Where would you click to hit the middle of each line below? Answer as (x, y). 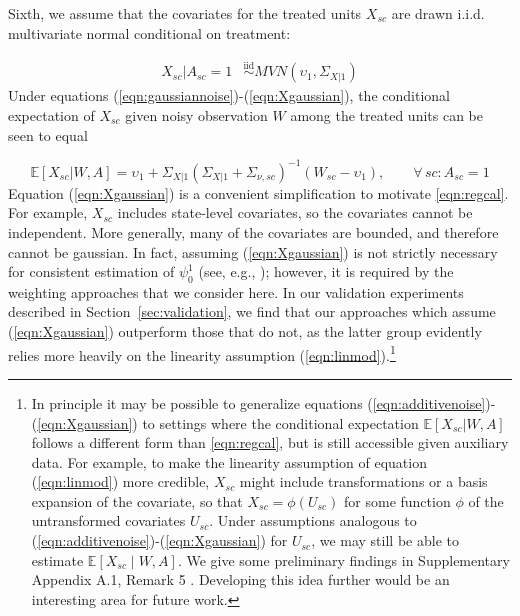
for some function (397, 500)
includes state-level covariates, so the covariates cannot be (295, 212)
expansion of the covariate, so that (137, 500)
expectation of (51, 115)
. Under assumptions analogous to (313, 520)
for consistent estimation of (91, 271)
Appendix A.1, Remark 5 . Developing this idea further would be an (240, 579)
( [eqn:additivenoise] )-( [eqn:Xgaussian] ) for (159, 540)
